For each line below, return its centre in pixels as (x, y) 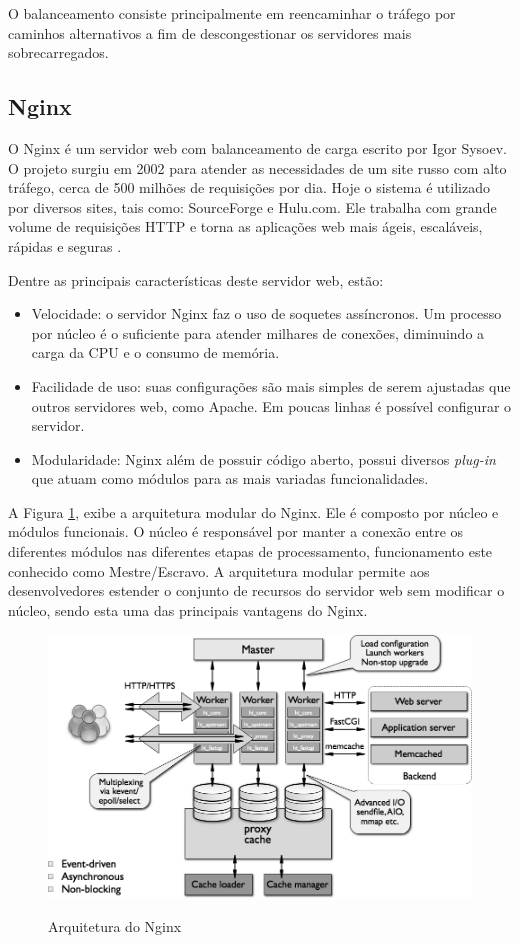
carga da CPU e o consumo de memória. (155, 352)
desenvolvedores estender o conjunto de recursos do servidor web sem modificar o (256, 590)
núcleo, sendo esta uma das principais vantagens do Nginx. (188, 609)
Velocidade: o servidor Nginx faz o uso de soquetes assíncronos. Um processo (266, 313)
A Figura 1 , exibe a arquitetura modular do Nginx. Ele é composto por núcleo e (253, 511)
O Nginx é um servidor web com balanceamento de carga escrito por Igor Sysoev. (257, 147)
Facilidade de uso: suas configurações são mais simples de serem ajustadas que (271, 385)
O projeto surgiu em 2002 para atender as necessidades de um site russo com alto (257, 167)
